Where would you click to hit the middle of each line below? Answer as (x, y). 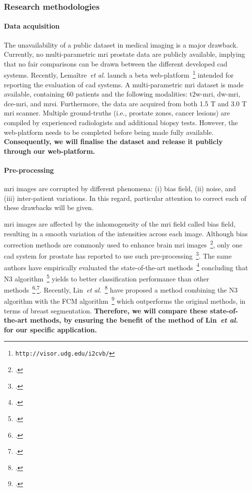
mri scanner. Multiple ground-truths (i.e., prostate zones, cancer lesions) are (117, 113)
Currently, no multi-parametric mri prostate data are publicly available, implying (125, 54)
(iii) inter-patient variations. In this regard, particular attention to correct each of (125, 198)
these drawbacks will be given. (49, 207)
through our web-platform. (50, 151)
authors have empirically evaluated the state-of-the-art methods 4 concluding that (126, 266)
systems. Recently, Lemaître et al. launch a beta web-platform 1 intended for (119, 74)
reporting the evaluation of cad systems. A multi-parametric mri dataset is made (124, 84)
